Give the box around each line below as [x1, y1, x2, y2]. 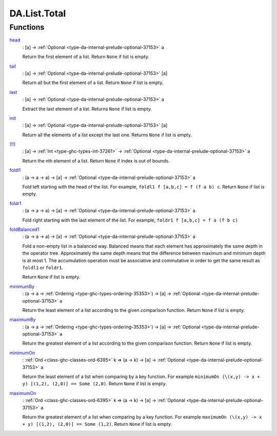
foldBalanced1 [9, 226, 39, 232]
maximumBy [9, 316, 36, 323]
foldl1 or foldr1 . [22, 264, 64, 270]
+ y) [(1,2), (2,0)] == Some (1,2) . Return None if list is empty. [22, 421, 172, 427]
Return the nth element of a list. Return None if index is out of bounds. [22, 157, 170, 164]
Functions [9, 23, 45, 32]
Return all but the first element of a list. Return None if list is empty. [22, 80, 164, 86]
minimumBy [9, 283, 35, 289]
